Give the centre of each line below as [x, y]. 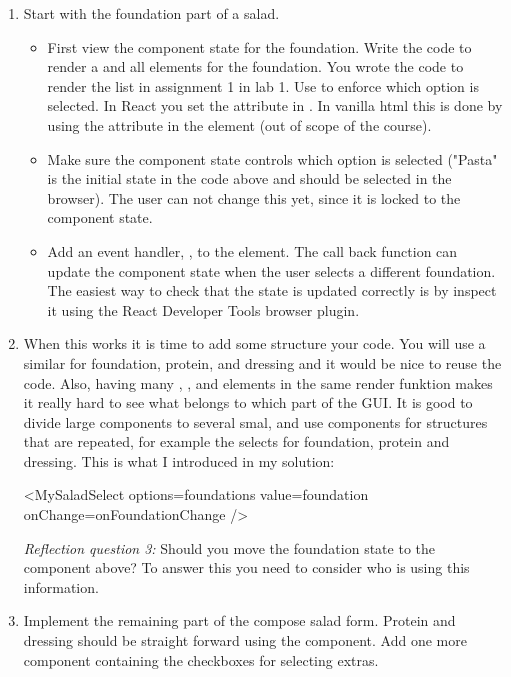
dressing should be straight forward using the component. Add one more [245, 640]
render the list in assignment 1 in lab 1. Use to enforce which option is [263, 85]
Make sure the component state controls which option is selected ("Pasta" [272, 158]
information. [61, 586]
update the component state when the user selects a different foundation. [271, 270]
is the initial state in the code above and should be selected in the [249, 178]
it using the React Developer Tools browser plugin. [203, 309]
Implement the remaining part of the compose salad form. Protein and [239, 620]
